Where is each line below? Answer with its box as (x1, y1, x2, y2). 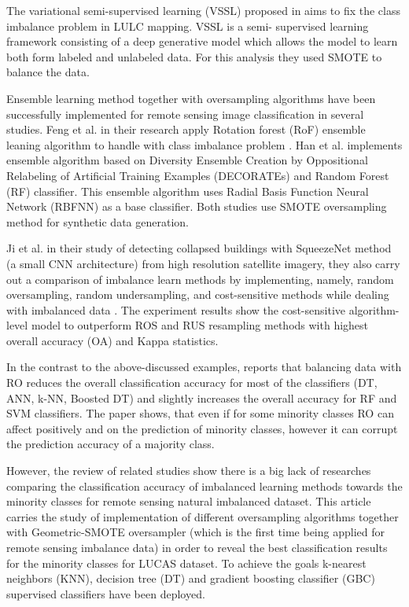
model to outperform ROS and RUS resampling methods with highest (31, 317, 369, 333)
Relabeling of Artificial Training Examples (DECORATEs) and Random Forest (6, 167, 389, 183)
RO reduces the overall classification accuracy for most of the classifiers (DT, (6, 374, 378, 391)
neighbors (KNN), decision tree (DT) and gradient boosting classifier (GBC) (6, 570, 375, 587)
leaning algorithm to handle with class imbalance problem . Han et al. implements (6, 136, 403, 153)
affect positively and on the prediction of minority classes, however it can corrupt (6, 420, 398, 436)
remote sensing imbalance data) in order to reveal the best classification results (6, 539, 388, 555)
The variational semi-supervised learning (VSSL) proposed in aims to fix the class (6, 2, 401, 18)
